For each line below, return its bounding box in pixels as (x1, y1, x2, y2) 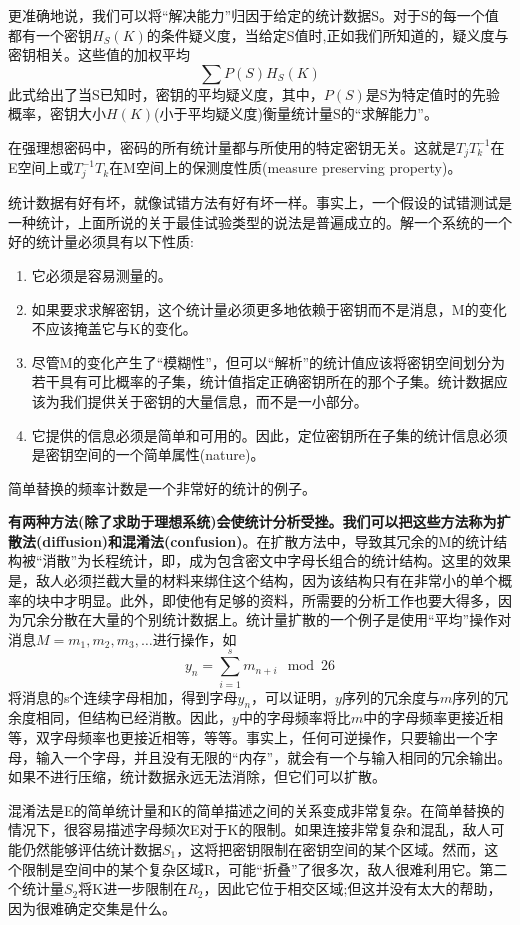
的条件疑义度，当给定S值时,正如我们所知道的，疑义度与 (146, 24, 509, 45)
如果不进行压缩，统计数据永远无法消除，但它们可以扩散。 (8, 766, 386, 787)
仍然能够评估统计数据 (21, 838, 162, 859)
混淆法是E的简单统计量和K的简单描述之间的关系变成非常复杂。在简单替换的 (8, 799, 505, 820)
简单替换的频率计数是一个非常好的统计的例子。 (8, 477, 316, 498)
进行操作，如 (152, 628, 237, 649)
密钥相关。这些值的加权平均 (8, 44, 190, 65)
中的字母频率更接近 (363, 707, 490, 728)
